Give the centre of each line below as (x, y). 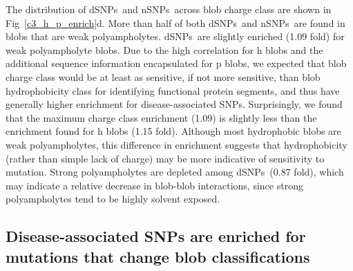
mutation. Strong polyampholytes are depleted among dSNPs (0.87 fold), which (175, 172)
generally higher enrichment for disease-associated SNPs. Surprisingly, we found (174, 104)
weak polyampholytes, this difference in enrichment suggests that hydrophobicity (176, 144)
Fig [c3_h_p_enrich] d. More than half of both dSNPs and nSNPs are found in (175, 22)
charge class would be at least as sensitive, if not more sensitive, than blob (163, 76)
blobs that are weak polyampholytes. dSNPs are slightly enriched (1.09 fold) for (175, 36)
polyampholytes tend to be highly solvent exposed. (113, 199)
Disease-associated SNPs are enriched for (156, 236)
